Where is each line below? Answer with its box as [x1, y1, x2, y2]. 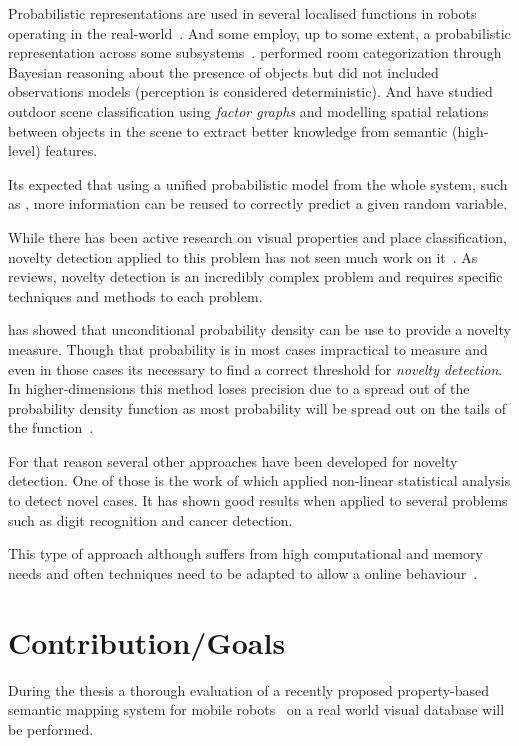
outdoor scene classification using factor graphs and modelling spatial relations [8, 100, 489, 121]
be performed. [8, 718, 94, 739]
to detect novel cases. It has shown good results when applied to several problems [8, 490, 508, 511]
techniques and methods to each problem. [8, 285, 263, 306]
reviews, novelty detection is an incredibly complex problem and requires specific [8, 266, 503, 287]
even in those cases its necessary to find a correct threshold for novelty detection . [8, 358, 503, 379]
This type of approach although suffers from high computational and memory [8, 543, 483, 564]
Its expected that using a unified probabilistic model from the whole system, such [8, 173, 508, 194]
